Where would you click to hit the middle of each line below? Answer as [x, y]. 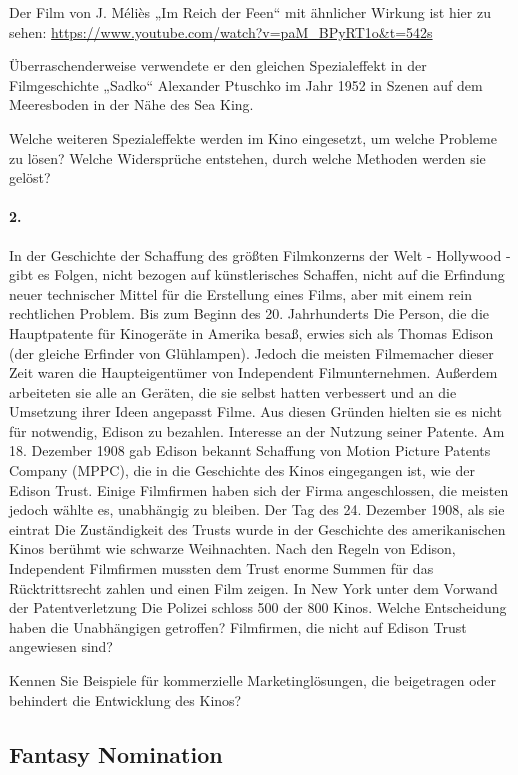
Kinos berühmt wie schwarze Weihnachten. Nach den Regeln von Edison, [232, 548]
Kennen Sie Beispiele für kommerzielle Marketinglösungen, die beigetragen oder [253, 680]
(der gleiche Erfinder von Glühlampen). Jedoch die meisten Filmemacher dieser [251, 352]
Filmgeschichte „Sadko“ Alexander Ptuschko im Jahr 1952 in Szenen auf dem [246, 84]
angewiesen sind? [61, 646]
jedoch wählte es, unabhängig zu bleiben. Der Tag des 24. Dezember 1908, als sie [257, 509]
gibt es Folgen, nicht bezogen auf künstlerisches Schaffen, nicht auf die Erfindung [257, 274]
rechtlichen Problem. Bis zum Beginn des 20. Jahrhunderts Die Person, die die [249, 313]
